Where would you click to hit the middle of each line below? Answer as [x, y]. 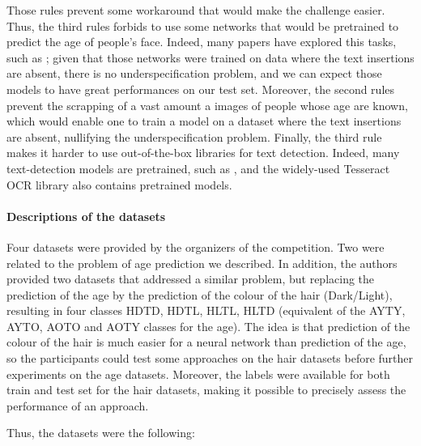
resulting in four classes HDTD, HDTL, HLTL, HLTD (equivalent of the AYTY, [206, 310]
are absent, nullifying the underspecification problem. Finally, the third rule [194, 136]
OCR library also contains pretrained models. [119, 184]
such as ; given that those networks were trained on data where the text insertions [210, 57]
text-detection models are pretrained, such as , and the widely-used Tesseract [198, 168]
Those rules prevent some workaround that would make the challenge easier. [196, 10]
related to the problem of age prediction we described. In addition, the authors [202, 263]
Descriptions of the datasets [86, 216]
